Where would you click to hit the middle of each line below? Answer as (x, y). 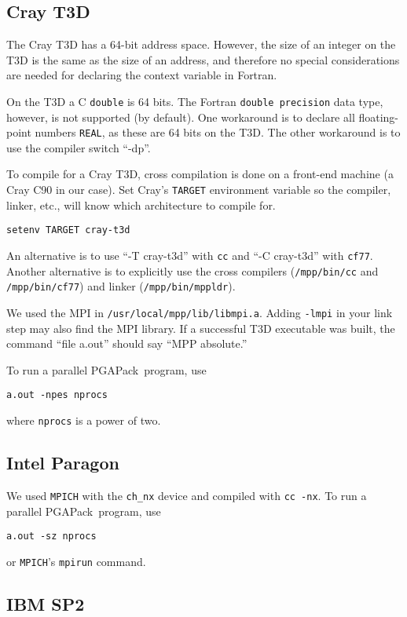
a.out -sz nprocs (51, 537)
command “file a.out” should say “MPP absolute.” (127, 343)
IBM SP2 (46, 603)
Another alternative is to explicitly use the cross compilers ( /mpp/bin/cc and (192, 270)
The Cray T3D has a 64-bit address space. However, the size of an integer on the (201, 44)
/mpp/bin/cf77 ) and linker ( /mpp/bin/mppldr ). (121, 286)
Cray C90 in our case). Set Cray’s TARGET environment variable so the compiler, (199, 190)
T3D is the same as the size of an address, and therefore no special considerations (203, 59)
